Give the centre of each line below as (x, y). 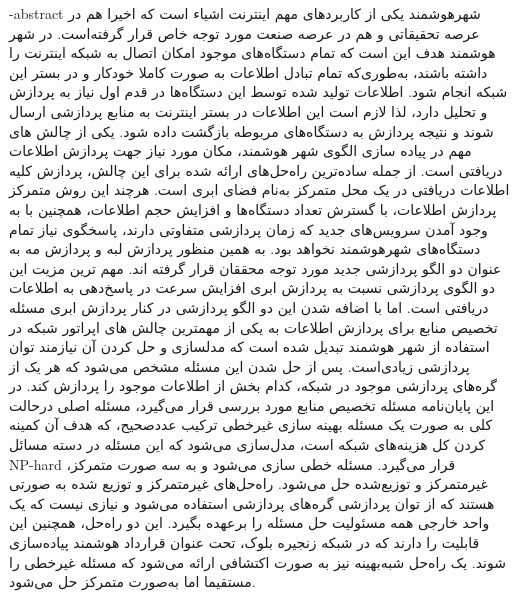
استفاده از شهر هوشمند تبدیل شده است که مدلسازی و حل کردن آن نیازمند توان (249, 346)
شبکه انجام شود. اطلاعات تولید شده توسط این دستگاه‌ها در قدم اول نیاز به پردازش (258, 91)
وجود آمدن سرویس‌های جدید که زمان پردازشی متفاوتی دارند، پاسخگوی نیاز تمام (248, 228)
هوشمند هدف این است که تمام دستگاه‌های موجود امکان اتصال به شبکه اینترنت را (252, 52)
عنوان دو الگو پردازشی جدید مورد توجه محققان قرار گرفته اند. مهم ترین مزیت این (255, 267)
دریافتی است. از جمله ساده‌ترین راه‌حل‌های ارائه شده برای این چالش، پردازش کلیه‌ (256, 169)
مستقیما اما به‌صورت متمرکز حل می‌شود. (132, 581)
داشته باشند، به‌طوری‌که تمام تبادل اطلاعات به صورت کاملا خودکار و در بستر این (248, 71)
